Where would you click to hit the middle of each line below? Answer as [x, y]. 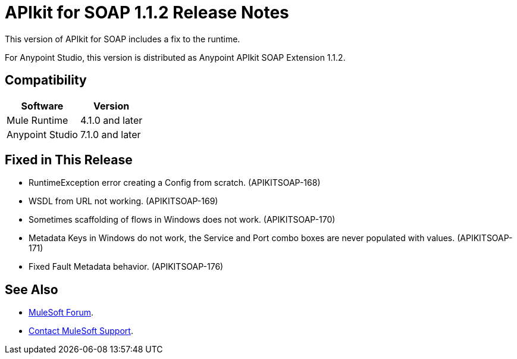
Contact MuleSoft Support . [81, 331]
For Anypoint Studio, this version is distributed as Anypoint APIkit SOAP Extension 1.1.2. [175, 57]
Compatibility [46, 80]
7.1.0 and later [110, 134]
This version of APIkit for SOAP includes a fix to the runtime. [123, 39]
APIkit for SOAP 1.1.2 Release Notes [147, 13]
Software [42, 106]
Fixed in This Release [69, 160]
